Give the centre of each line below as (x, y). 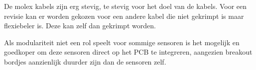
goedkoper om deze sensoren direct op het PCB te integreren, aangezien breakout (128, 52)
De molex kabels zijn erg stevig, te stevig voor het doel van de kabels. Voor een (126, 6)
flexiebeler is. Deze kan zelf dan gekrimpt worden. (80, 26)
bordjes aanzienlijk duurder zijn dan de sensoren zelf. (85, 61)
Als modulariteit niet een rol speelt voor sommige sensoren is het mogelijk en (122, 42)
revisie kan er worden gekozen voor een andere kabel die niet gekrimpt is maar (124, 16)
